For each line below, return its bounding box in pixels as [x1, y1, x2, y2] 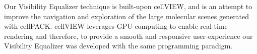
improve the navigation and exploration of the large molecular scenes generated [4, 11, 249, 21]
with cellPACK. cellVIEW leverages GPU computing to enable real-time [4, 21, 228, 31]
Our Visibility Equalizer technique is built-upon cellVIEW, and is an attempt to [4, 1, 252, 11]
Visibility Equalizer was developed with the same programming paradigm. [4, 40, 233, 51]
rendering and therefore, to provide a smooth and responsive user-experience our [4, 30, 253, 41]
